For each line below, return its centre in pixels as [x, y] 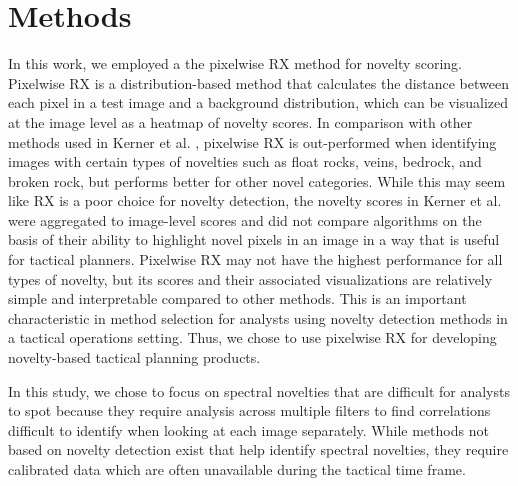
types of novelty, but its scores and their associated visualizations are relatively [250, 278]
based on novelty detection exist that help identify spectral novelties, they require [258, 449]
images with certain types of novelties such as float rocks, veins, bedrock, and [245, 161]
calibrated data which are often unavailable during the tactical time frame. [237, 469]
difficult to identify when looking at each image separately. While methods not [248, 429]
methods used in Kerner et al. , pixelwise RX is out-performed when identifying [252, 141]
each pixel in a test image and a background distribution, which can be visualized [258, 102]
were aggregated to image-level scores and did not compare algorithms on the [245, 219]
